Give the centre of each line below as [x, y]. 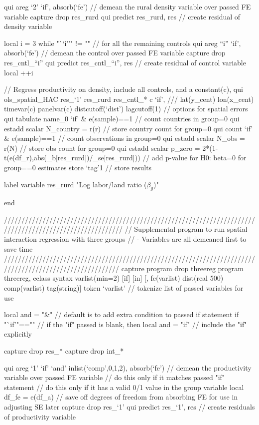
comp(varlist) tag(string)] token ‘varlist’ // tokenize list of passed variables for [124, 288]
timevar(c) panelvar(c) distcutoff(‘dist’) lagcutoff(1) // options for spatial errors [126, 109]
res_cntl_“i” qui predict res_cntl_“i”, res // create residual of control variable [125, 62]
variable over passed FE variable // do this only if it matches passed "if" [115, 377]
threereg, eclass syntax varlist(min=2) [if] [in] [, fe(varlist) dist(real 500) [114, 278]
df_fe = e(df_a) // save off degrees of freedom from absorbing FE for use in [121, 397]
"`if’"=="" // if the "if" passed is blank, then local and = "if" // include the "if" [126, 324]
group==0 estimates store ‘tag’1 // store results [78, 167]
